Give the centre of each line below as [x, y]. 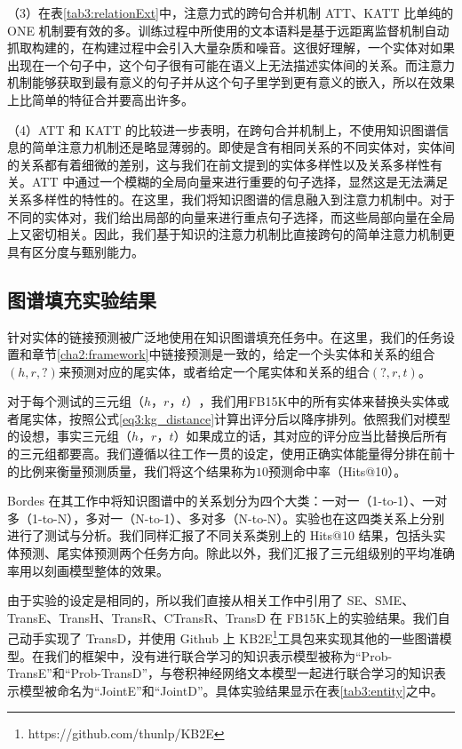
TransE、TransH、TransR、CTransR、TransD [137, 617]
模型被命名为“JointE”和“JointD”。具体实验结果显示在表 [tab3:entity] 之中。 [231, 690]
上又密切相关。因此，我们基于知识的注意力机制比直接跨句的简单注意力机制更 [231, 234]
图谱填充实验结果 [82, 299]
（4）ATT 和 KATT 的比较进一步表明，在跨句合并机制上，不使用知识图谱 [222, 129]
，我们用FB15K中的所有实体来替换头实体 [318, 401]
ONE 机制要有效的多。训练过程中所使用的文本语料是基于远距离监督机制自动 [228, 30]
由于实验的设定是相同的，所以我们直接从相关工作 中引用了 [175, 600]
